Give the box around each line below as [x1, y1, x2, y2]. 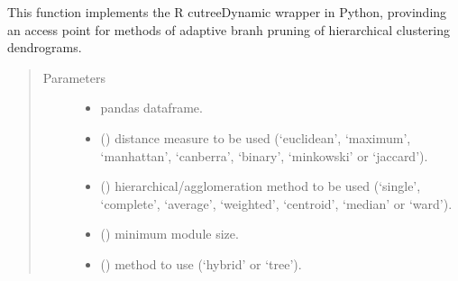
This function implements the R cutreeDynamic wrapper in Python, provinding [7, 3, 447, 21]
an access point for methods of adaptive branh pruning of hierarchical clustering [7, 20, 450, 39]
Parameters [42, 68, 105, 86]
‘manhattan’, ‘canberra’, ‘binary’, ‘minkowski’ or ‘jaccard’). [100, 146, 428, 165]
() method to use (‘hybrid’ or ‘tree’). [100, 254, 302, 273]
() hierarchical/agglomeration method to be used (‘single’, [100, 177, 421, 195]
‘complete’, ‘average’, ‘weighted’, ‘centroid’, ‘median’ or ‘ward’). [100, 194, 453, 213]
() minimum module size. [100, 224, 239, 243]
